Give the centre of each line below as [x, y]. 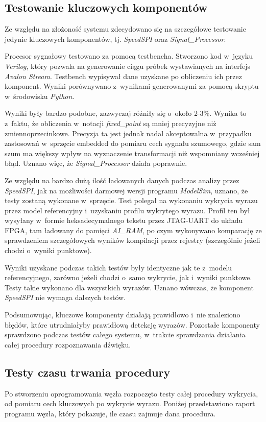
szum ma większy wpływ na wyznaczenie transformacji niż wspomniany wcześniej [132, 153]
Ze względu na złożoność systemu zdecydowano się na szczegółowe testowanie [125, 29]
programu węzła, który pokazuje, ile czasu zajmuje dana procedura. [110, 413]
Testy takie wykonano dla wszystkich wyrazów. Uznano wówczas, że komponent [129, 287]
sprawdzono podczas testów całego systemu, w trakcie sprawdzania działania [125, 334]
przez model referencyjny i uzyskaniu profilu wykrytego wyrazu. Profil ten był [127, 210]
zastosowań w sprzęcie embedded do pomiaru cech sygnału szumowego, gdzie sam [133, 143]
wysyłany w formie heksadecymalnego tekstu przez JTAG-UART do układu [124, 220]
